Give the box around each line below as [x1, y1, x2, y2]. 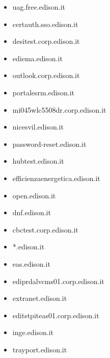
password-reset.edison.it [12, 138, 87, 149]
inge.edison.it [12, 327, 54, 338]
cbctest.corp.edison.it [12, 224, 78, 235]
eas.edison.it [12, 258, 50, 269]
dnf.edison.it [12, 207, 51, 218]
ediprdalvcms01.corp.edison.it [12, 275, 104, 286]
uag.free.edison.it [12, 2, 65, 12]
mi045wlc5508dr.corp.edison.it [12, 104, 106, 115]
